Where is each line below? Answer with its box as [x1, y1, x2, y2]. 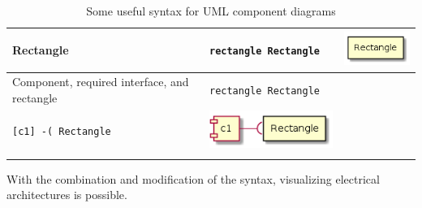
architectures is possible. [6, 186, 127, 203]
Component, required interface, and [12, 73, 189, 90]
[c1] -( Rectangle [12, 126, 111, 138]
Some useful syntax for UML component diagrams [86, 2, 336, 19]
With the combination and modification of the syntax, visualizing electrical [6, 170, 380, 187]
